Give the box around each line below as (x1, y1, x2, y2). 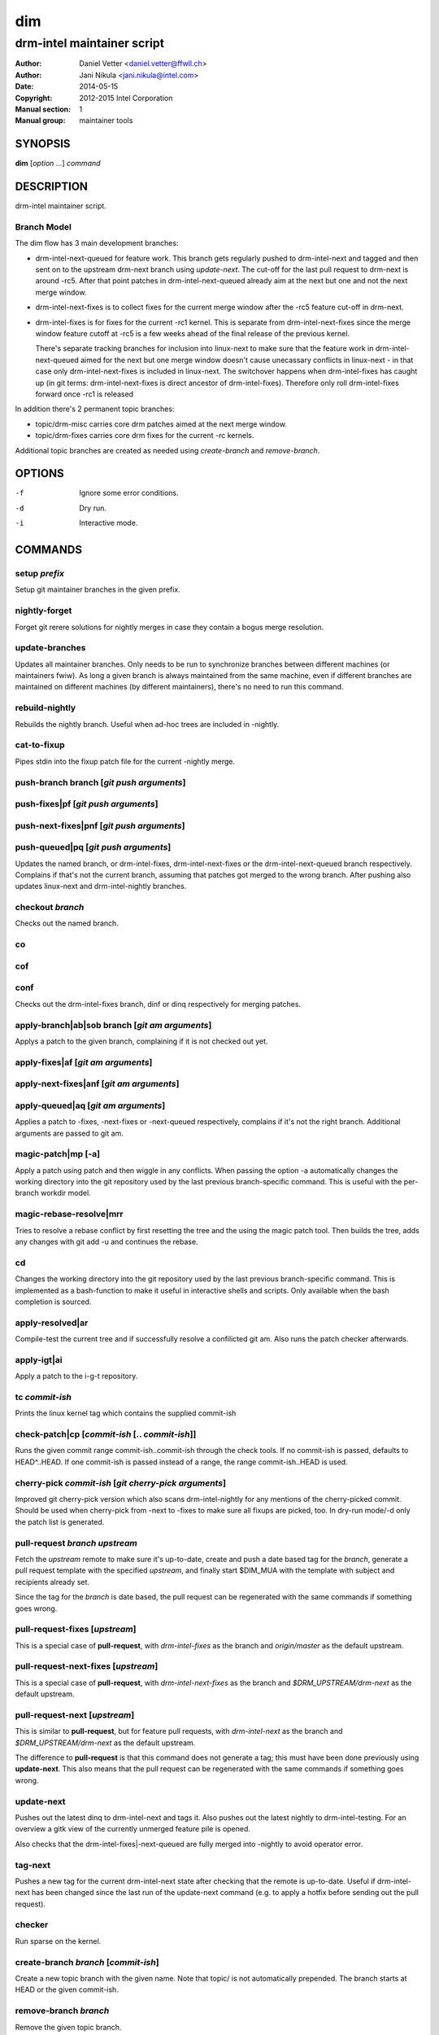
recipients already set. (15, 1577, 89, 1586)
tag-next (15, 1859, 50, 1871)
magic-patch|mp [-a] (15, 1149, 101, 1160)
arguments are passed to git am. (15, 1128, 124, 1138)
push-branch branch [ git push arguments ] (15, 777, 186, 788)
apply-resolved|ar (15, 1317, 89, 1328)
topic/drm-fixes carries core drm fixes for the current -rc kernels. (35, 431, 254, 440)
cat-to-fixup (15, 739, 65, 751)
